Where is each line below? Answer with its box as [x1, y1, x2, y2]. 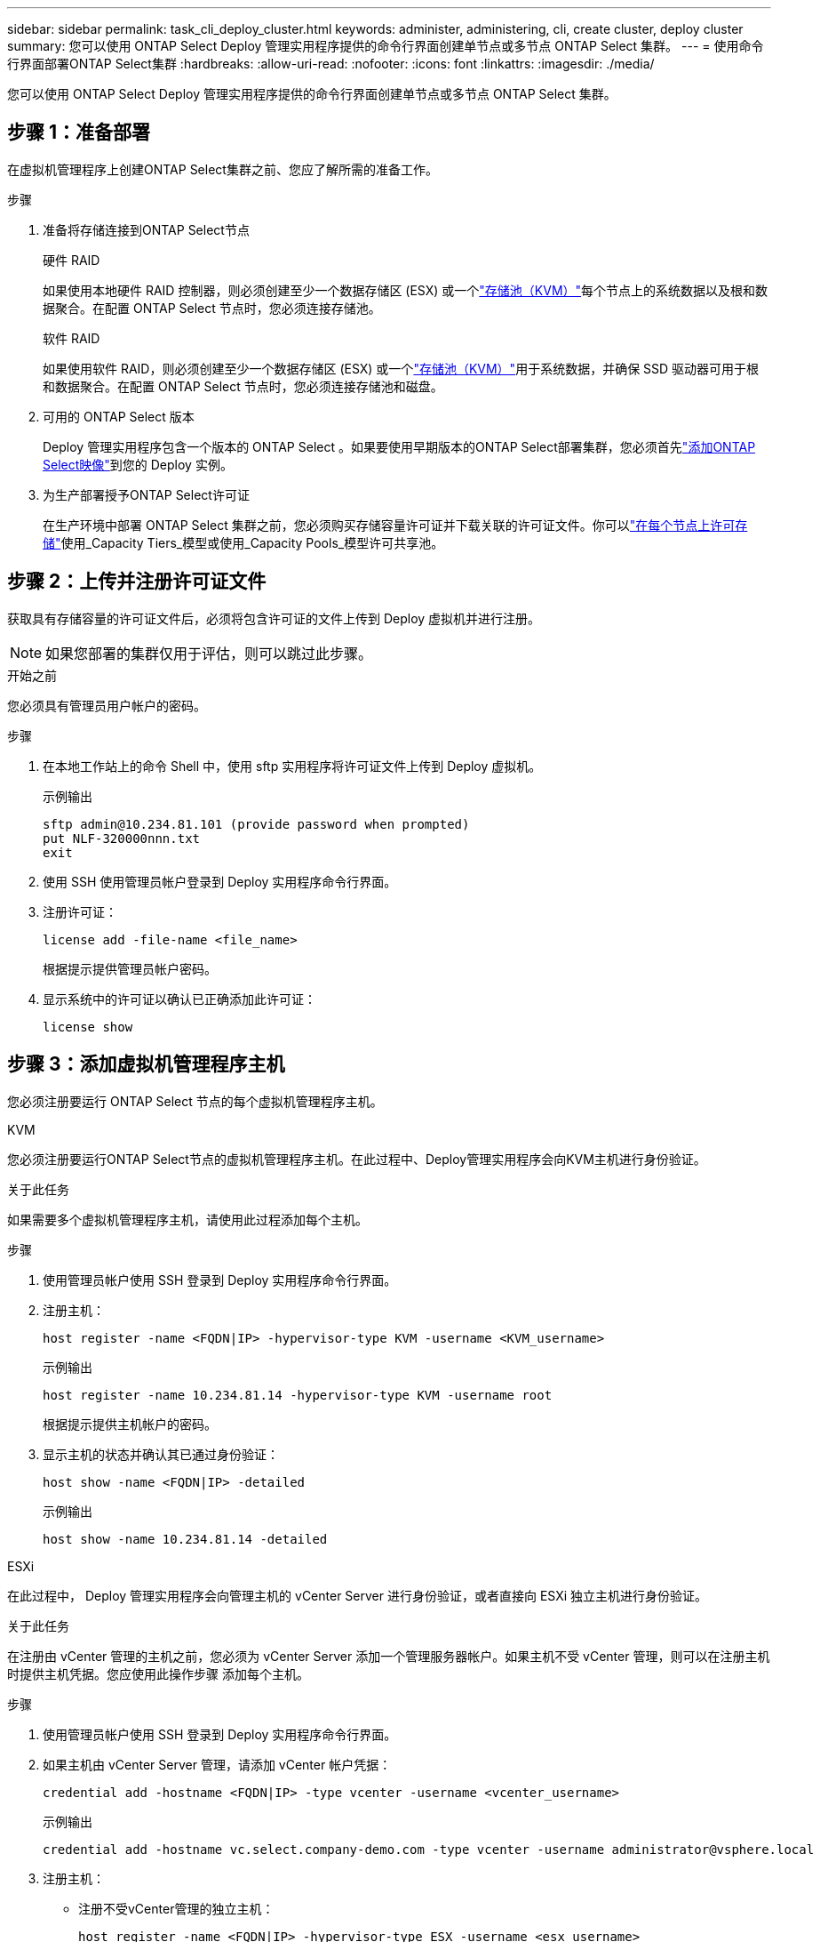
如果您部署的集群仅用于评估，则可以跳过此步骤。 [45, 644, 373, 662]
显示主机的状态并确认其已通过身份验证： [43, 1446, 279, 1462]
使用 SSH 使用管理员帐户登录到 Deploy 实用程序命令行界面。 [43, 873, 397, 889]
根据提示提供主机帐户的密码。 [43, 1416, 217, 1432]
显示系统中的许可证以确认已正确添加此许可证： [43, 991, 316, 1007]
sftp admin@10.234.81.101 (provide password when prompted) [43, 816, 470, 831]
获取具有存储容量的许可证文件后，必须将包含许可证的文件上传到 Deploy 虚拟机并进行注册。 [7, 610, 541, 626]
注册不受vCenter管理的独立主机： [78, 1900, 275, 1916]
